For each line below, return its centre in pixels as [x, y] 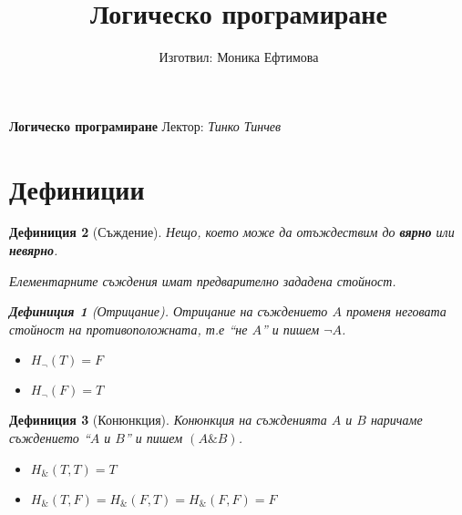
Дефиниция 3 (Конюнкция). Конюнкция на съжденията [168, 420]
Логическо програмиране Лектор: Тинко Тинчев [145, 125]
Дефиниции [77, 188]
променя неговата [396, 311]
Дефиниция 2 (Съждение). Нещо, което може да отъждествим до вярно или [232, 232]
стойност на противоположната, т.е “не [128, 329]
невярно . [34, 250]
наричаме [396, 420]
